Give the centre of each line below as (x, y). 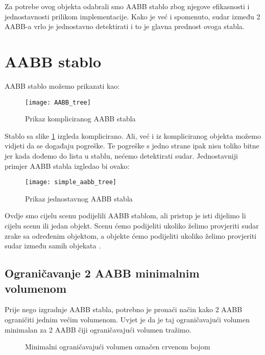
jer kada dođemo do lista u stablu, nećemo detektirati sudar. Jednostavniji (121, 155)
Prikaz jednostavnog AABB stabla (79, 198)
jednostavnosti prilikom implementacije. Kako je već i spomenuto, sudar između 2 (132, 16)
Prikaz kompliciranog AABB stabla (80, 119)
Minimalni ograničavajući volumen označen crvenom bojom (118, 347)
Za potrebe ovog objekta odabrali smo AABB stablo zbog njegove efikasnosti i (127, 6)
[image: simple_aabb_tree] (71, 182)
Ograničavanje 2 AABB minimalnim (102, 273)
